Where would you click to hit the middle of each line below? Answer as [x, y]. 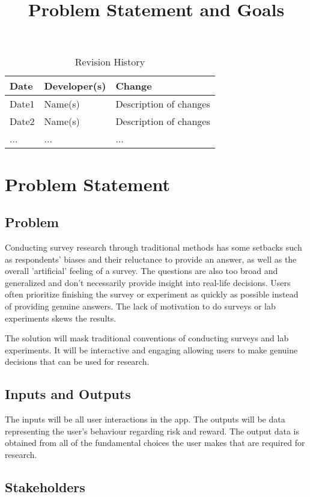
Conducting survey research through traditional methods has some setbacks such [153, 247]
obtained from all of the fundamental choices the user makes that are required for [155, 443]
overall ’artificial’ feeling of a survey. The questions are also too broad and [141, 271]
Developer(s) [75, 86]
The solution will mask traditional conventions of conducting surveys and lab [147, 338]
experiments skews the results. [61, 318]
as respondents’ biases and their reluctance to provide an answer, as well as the [151, 259]
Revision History [110, 62]
